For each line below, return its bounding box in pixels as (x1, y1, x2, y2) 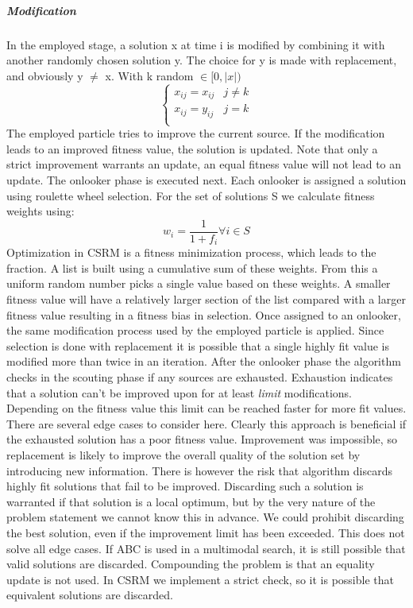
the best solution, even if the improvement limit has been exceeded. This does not (6, 524, 405, 540)
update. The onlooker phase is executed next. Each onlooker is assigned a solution (6, 171, 407, 188)
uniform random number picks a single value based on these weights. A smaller (6, 275, 391, 292)
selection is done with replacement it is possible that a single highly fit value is (6, 337, 389, 354)
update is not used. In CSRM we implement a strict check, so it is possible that (6, 571, 394, 587)
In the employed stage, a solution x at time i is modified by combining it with (6, 36, 385, 52)
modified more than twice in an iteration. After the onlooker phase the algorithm (6, 353, 401, 370)
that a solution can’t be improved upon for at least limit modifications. (6, 384, 353, 401)
